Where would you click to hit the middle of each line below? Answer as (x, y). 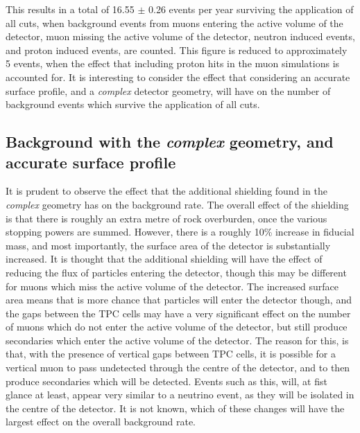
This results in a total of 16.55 (70, 9)
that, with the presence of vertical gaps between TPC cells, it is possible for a (171, 354)
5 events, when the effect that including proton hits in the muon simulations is (173, 63)
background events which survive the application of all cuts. (133, 104)
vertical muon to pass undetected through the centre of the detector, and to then (178, 368)
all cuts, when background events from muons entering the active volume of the (174, 23)
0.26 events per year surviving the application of (251, 9)
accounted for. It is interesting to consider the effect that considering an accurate (178, 77)
